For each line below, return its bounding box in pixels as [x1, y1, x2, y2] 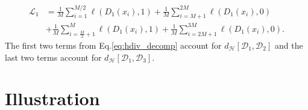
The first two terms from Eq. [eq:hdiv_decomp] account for [5, 39, 222, 52]
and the [274, 39, 303, 52]
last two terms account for [5, 50, 102, 63]
